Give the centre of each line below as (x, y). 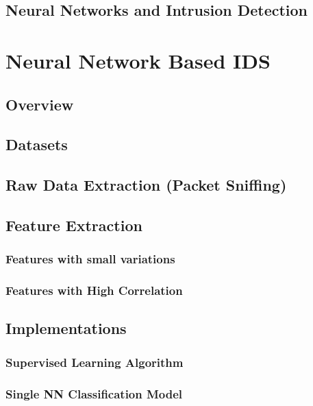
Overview (40, 104)
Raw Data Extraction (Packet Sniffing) (146, 185)
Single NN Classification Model (94, 393)
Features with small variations (90, 259)
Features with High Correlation (94, 290)
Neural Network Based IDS (138, 60)
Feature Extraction (74, 225)
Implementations (66, 328)
